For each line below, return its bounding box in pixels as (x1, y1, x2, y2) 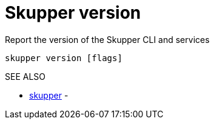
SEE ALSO (5, 71, 46, 82)
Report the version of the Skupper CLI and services (5, 34, 210, 45)
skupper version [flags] (5, 53, 122, 63)
